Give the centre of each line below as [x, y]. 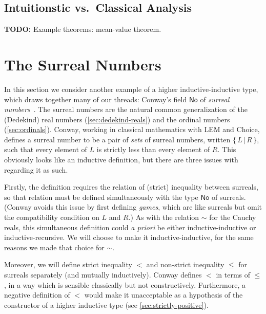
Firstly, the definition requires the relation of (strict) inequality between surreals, [131, 187]
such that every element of [46, 149]
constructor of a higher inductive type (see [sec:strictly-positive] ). [106, 304]
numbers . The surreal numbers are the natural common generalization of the [126, 109]
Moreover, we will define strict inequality [68, 264]
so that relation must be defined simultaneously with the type [101, 197]
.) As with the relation [164, 217]
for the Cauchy [233, 217]
